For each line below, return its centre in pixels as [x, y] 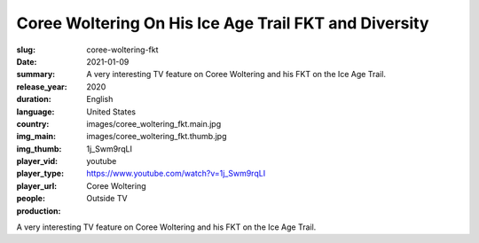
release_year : [42, 86]
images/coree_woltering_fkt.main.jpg [154, 123]
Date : [27, 61]
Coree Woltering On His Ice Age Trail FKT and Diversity [223, 23]
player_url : [37, 185]
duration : [34, 99]
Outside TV [107, 199]
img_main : [36, 137]
